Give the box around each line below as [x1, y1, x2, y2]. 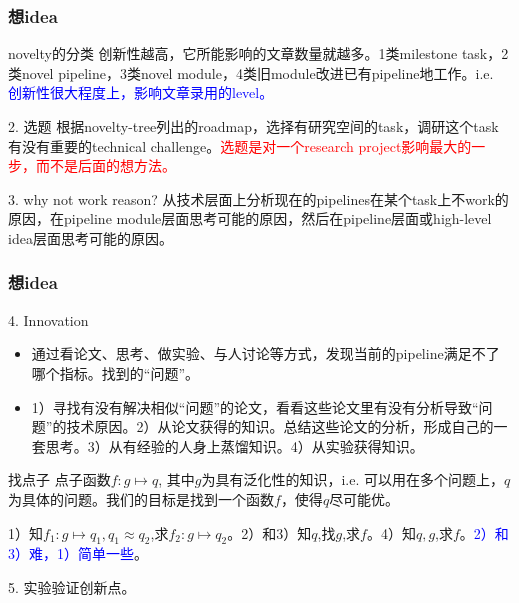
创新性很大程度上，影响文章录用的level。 [8, 82, 274, 103]
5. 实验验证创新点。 [8, 576, 136, 597]
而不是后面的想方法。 [35, 155, 176, 176]
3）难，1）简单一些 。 [8, 543, 148, 564]
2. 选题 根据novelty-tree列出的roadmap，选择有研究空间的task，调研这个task [8, 116, 499, 136]
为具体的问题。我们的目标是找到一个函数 [8, 488, 274, 509]
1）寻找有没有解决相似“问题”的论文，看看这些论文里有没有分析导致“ [31, 396, 479, 417]
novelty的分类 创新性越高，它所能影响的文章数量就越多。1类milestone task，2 [8, 43, 509, 64]
